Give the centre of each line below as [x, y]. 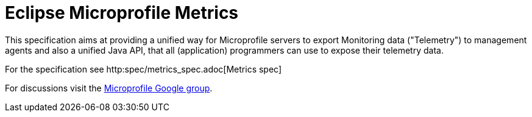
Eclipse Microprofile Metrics [122, 13]
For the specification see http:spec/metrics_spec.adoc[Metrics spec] [144, 69]
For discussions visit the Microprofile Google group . [109, 88]
